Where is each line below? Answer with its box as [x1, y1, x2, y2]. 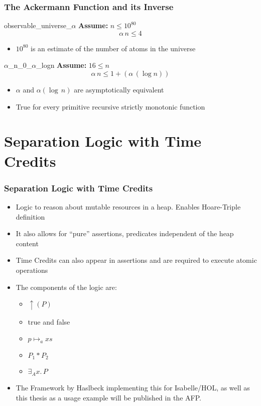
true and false [28, 316, 70, 327]
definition [16, 211, 45, 222]
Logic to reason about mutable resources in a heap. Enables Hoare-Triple [16, 201, 241, 212]
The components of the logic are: [16, 281, 117, 292]
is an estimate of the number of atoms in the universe [31, 43, 196, 53]
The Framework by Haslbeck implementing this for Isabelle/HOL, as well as [16, 382, 250, 392]
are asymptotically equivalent [74, 84, 164, 94]
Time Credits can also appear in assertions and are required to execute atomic [16, 255, 257, 265]
